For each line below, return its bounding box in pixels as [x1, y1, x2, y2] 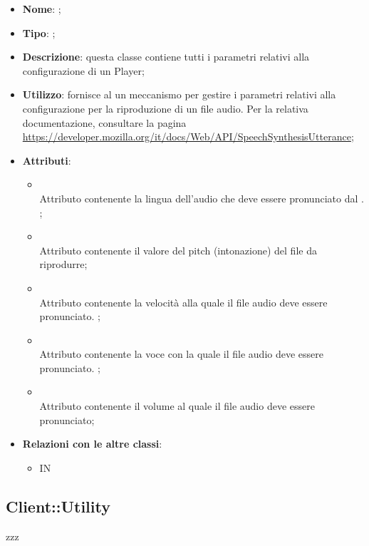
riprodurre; [39, 257, 88, 272]
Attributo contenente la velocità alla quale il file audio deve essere [39, 294, 328, 309]
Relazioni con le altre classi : [22, 436, 162, 451]
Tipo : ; [22, 25, 56, 40]
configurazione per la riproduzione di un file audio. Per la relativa [22, 101, 308, 115]
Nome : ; [22, 1, 61, 16]
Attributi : [22, 153, 71, 168]
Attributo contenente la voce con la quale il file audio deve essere [39, 346, 324, 361]
